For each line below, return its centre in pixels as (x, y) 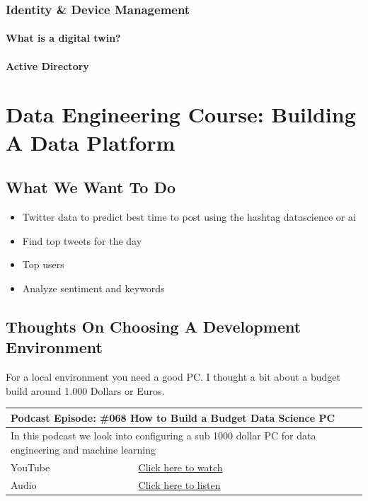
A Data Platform (91, 142)
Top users (43, 264)
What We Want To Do (91, 187)
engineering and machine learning (84, 450)
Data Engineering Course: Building (181, 114)
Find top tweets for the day (82, 240)
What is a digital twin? (63, 38)
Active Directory (47, 65)
